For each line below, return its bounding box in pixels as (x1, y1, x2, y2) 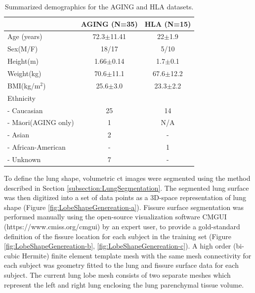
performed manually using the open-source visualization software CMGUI (4, 211, 227, 222)
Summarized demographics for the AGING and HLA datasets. (4, 1, 194, 11)
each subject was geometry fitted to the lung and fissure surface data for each (4, 260, 239, 270)
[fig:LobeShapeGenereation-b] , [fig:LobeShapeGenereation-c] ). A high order (4, 241, 231, 251)
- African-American (7, 142, 66, 152)
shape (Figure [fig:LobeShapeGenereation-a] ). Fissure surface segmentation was (4, 202, 244, 212)
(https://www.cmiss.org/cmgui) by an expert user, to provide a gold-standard (4, 221, 240, 231)
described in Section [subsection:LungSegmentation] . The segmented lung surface (4, 182, 249, 193)
